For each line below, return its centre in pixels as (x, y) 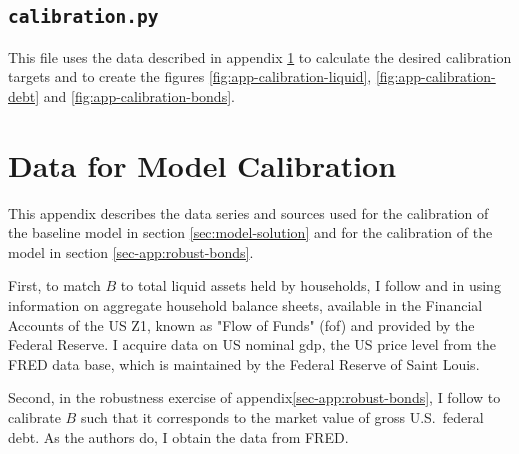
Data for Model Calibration (202, 164)
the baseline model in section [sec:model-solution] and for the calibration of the (250, 232)
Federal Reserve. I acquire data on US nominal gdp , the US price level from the (252, 344)
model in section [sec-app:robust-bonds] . (131, 251)
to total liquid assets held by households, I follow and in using (310, 285)
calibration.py (83, 17)
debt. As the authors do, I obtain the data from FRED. (178, 436)
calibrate (34, 417)
